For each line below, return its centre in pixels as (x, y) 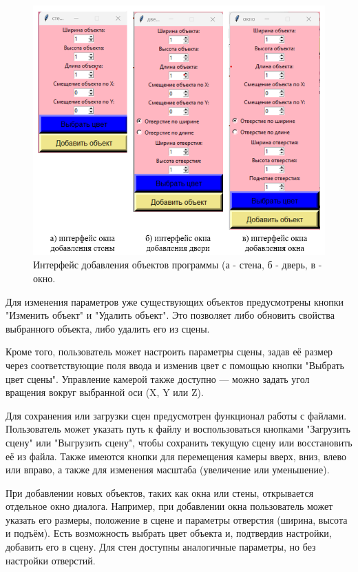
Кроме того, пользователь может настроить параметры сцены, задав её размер (169, 352)
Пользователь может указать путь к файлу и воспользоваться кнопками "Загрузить (178, 429)
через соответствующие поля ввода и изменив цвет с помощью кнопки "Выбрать (175, 365)
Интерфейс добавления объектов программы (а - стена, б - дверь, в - (178, 265)
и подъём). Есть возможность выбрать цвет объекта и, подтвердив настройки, (169, 533)
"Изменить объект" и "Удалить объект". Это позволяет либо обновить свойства (170, 315)
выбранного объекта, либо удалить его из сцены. (108, 328)
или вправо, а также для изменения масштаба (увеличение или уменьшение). (168, 470)
